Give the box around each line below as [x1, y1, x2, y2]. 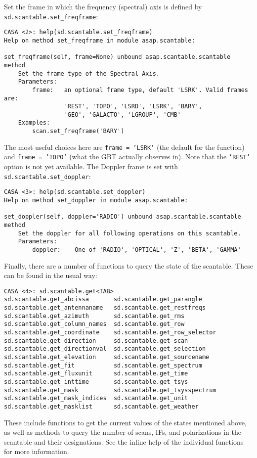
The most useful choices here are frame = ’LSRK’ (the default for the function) [4, 141, 245, 152]
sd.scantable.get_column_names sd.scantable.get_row [4, 321, 185, 328]
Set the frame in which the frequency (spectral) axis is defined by [4, 1, 202, 11]
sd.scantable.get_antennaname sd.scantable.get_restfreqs [4, 304, 206, 312]
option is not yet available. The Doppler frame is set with [4, 161, 178, 172]
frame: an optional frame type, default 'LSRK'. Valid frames [32, 86, 248, 93]
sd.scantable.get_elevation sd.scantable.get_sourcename [4, 354, 210, 361]
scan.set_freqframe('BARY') [32, 128, 125, 135]
